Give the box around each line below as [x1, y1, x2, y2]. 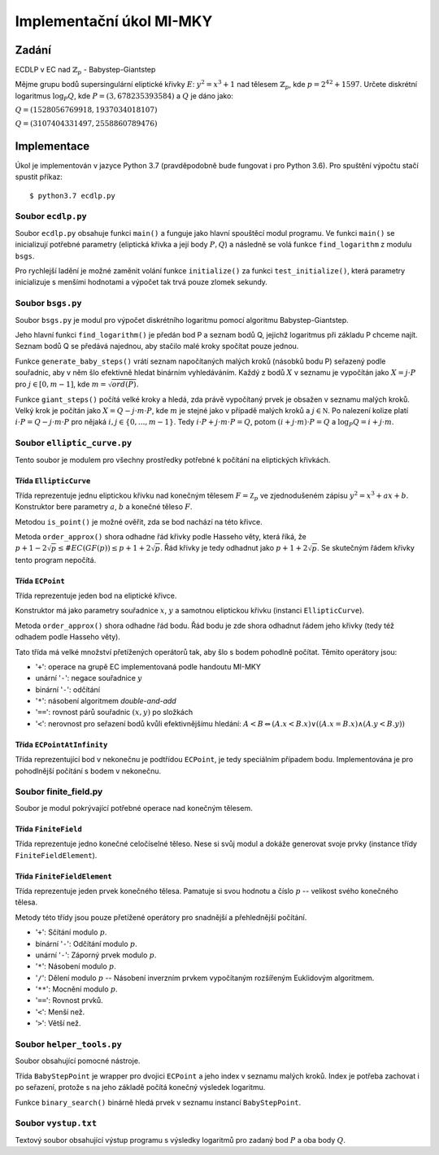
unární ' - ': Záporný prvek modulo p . [35, 950, 157, 960]
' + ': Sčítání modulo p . [35, 927, 107, 937]
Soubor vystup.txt [15, 1118, 98, 1129]
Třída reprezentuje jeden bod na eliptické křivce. [15, 591, 177, 600]
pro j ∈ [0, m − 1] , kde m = [15, 379, 107, 389]
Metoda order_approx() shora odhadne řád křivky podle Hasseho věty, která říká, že [15, 532, 306, 542]
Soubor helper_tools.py [15, 1039, 122, 1050]
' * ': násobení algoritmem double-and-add [35, 696, 176, 706]
